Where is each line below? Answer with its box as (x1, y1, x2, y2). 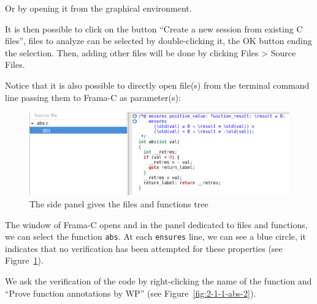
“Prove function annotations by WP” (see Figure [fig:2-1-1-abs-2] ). (5, 286, 256, 299)
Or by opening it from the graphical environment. (5, 2, 192, 14)
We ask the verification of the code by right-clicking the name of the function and (5, 274, 312, 287)
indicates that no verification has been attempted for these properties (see (5, 242, 283, 254)
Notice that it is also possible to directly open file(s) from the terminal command (5, 78, 310, 91)
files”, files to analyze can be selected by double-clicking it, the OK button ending (5, 34, 312, 47)
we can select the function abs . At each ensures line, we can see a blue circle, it (5, 230, 306, 243)
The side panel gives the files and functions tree (29, 197, 208, 210)
